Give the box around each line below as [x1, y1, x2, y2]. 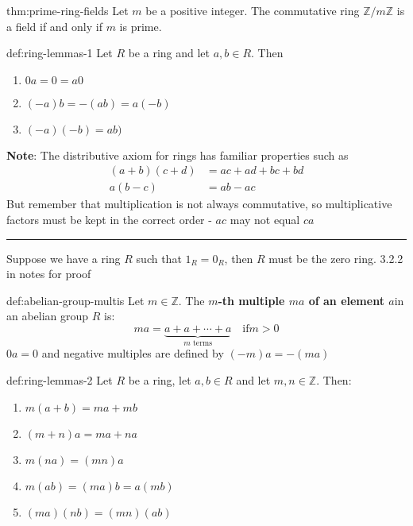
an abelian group [6, 307, 89, 324]
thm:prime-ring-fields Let [6, 2, 129, 18]
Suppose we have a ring [6, 249, 121, 266]
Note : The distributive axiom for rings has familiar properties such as [6, 146, 349, 163]
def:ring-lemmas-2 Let [6, 372, 113, 389]
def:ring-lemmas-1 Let [6, 44, 113, 61]
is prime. [119, 17, 162, 34]
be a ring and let [128, 44, 210, 61]
